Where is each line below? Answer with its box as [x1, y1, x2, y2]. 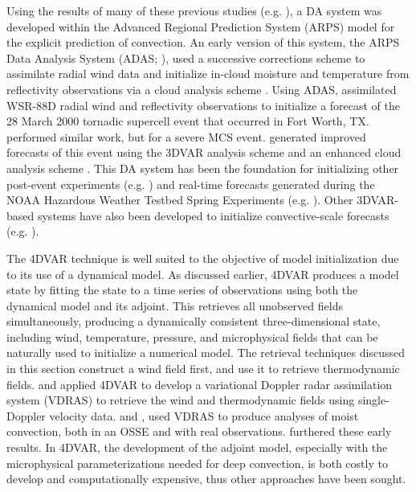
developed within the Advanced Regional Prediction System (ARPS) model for [6, 18, 395, 35]
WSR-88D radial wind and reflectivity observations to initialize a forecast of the [6, 96, 401, 113]
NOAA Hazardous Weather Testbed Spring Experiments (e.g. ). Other [6, 191, 353, 208]
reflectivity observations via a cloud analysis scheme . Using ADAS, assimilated [6, 80, 397, 97]
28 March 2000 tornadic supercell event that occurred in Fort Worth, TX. [6, 113, 369, 129]
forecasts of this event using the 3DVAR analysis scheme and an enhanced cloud [6, 144, 402, 161]
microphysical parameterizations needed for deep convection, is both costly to [6, 454, 388, 471]
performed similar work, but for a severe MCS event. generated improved [6, 128, 366, 145]
